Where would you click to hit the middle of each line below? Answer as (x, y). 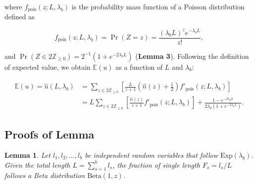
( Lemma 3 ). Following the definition (192, 56)
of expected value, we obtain (48, 67)
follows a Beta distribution (45, 175)
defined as (20, 17)
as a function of (139, 67)
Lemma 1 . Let (27, 155)
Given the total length (37, 164)
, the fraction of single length (156, 164)
